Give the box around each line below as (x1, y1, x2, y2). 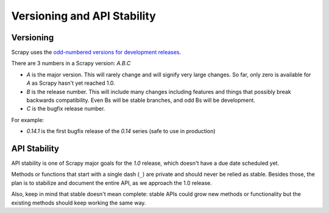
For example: (11, 116, 44, 123)
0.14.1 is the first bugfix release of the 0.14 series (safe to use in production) (26, 128, 216, 135)
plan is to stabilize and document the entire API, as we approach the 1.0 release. (11, 179, 213, 186)
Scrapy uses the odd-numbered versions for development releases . (11, 49, 182, 56)
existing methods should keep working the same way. (11, 199, 146, 206)
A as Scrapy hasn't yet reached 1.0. (26, 79, 115, 87)
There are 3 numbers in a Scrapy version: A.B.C (11, 60, 131, 67)
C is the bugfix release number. (26, 105, 105, 112)
